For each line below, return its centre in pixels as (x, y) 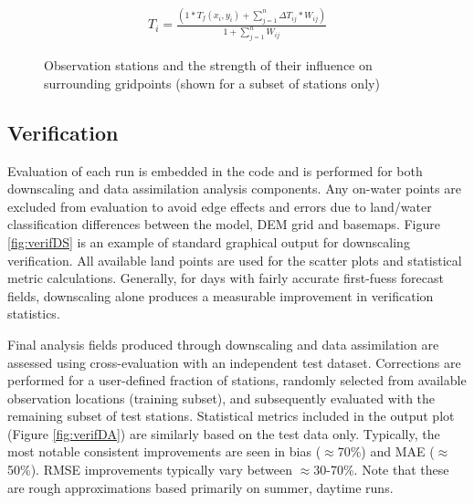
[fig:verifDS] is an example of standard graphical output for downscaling (209, 241)
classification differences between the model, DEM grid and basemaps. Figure (224, 224)
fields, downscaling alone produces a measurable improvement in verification (221, 295)
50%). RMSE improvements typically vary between (150, 470)
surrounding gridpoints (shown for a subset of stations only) (212, 83)
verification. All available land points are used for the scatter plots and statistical (235, 260)
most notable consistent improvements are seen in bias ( (164, 451)
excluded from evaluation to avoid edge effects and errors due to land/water (220, 206)
